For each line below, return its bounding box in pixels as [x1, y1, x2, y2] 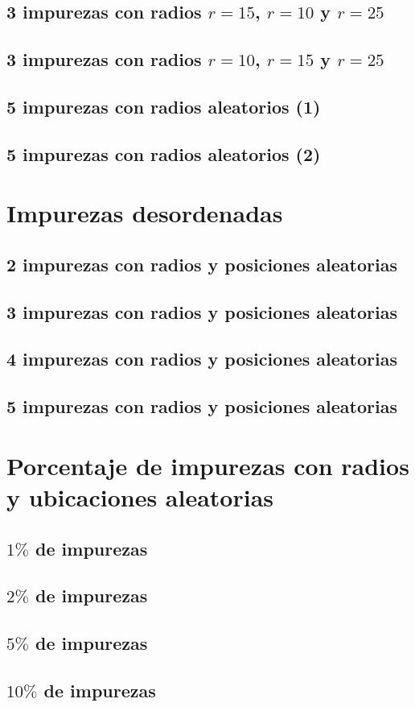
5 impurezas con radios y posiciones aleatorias [6, 394, 397, 419]
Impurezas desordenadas [6, 196, 283, 229]
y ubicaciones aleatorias [6, 481, 273, 513]
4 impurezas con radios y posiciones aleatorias [6, 346, 397, 371]
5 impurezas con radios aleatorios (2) [6, 141, 321, 166]
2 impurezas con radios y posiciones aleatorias [6, 251, 397, 276]
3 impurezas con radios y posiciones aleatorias [6, 299, 397, 324]
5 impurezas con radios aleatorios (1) [6, 93, 321, 118]
